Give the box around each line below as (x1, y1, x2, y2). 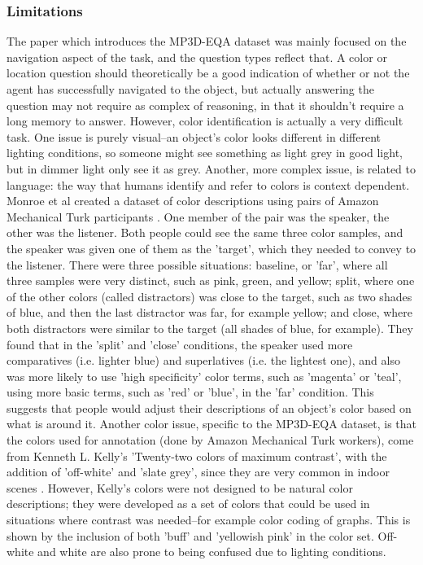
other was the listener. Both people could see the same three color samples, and (7, 224, 403, 241)
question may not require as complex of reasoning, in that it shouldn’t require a (7, 96, 404, 113)
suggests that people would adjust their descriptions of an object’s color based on (7, 399, 412, 416)
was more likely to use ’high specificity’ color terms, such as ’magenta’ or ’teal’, (7, 367, 402, 384)
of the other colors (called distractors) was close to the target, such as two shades (7, 287, 412, 304)
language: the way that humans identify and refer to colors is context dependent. (7, 176, 410, 193)
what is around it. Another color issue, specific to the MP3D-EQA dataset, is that (7, 415, 416, 432)
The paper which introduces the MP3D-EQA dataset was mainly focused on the (7, 33, 407, 50)
